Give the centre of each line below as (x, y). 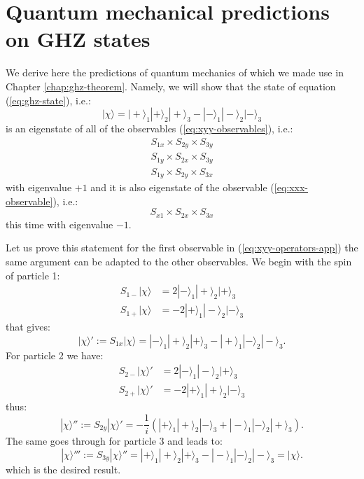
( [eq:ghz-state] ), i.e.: (48, 100)
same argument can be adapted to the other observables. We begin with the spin (179, 261)
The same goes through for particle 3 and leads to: (114, 441)
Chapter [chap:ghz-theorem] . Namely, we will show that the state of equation (171, 86)
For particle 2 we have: (55, 355)
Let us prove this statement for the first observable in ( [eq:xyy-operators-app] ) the (182, 248)
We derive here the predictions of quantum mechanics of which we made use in (175, 72)
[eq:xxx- (291, 187)
